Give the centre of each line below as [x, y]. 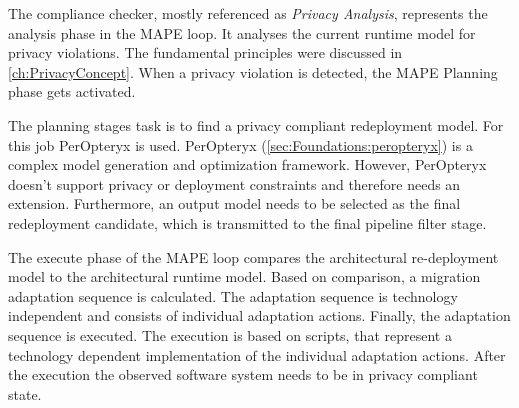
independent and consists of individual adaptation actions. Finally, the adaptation [259, 315]
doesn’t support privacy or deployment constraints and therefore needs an [234, 183]
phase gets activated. [72, 91]
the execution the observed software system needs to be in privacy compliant [243, 374]
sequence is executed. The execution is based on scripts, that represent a [230, 334]
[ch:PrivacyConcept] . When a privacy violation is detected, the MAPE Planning [253, 71]
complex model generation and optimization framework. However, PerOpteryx [247, 164]
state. [25, 393]
